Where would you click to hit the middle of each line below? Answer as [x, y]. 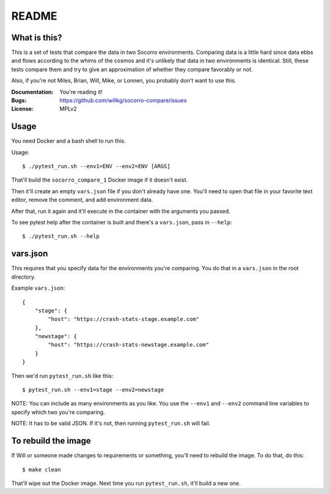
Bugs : [19, 100]
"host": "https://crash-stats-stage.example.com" [124, 319]
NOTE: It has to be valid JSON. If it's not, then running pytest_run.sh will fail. [111, 423]
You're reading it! [81, 92]
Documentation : [32, 92]
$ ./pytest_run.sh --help [61, 236]
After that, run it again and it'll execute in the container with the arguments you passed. [121, 211]
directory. [24, 277]
